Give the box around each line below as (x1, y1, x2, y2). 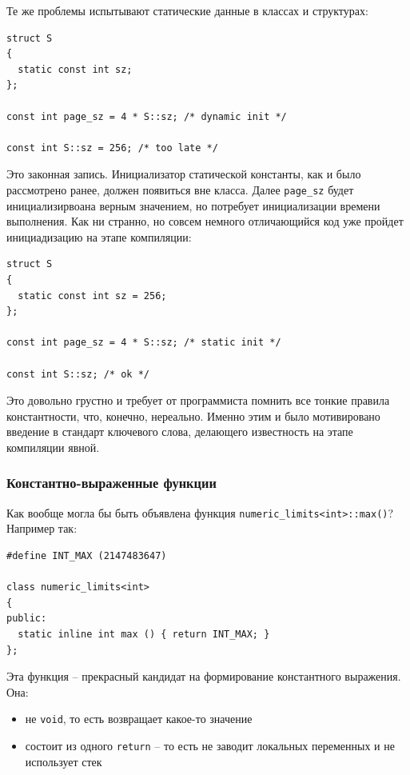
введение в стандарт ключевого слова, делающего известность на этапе (6, 423, 353, 440)
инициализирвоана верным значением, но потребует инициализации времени (6, 197, 380, 214)
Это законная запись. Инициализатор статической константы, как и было (6, 166, 361, 182)
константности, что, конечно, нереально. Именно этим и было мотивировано (6, 407, 380, 424)
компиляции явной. (6, 438, 100, 455)
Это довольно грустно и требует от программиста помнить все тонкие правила (6, 392, 390, 409)
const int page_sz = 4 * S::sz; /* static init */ (6, 337, 281, 349)
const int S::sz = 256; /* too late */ (6, 142, 218, 154)
